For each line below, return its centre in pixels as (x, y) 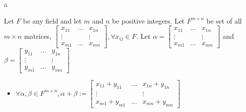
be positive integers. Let (148, 20)
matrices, (38, 36)
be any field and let (52, 20)
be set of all (224, 20)
